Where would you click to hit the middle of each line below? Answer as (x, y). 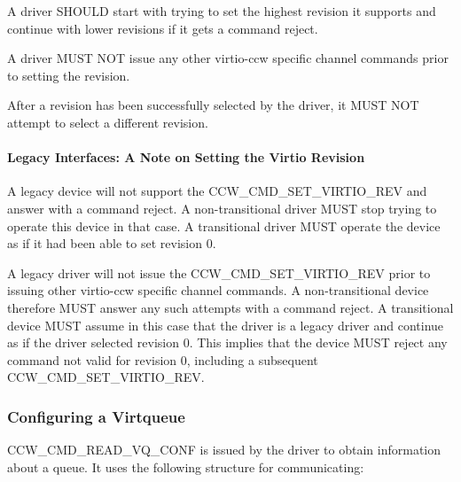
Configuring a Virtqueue (96, 416)
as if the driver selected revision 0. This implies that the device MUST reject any (227, 342)
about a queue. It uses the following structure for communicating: (186, 466)
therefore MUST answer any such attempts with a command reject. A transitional (230, 307)
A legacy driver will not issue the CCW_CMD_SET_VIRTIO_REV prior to (219, 272)
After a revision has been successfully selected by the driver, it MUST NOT (213, 105)
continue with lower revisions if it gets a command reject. (163, 28)
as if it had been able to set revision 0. (112, 243)
